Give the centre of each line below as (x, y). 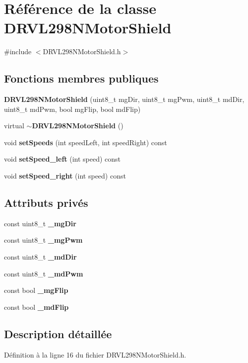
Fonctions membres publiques (81, 78)
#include (18, 51)
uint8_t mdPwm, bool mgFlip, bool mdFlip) (72, 109)
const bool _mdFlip (36, 307)
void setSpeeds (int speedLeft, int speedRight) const (86, 142)
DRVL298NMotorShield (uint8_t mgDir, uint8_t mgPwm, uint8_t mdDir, (124, 99)
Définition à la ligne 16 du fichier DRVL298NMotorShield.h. (95, 354)
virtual (14, 126)
